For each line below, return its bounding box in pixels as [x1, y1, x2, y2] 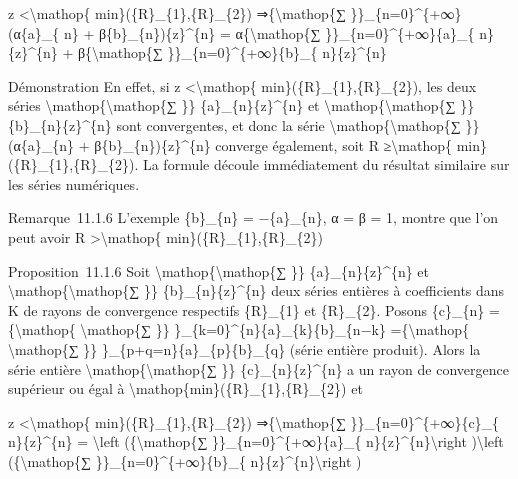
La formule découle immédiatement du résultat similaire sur [142, 154, 510, 175]
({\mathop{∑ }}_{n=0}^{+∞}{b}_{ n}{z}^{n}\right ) [8, 450, 362, 471]
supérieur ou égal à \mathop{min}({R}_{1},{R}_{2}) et [8, 378, 363, 399]
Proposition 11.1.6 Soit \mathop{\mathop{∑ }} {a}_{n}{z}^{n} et [8, 260, 430, 281]
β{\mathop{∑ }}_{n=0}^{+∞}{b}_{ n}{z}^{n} [77, 42, 387, 63]
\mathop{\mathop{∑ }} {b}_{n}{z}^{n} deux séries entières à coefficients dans [8, 280, 505, 301]
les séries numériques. [8, 173, 140, 194]
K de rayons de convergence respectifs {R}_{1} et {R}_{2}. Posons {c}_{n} [8, 299, 485, 320]
